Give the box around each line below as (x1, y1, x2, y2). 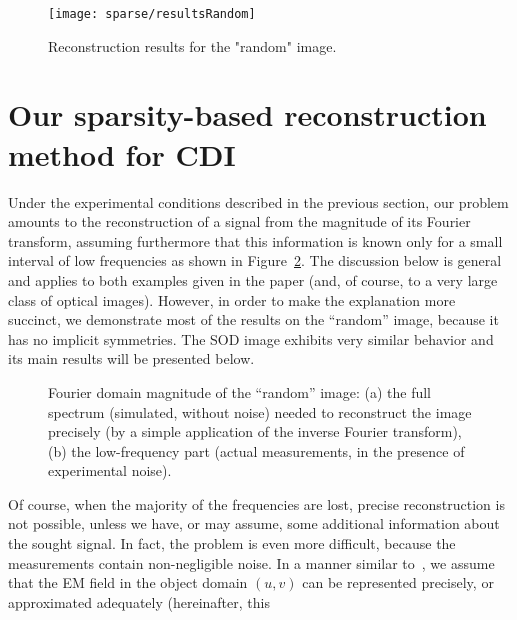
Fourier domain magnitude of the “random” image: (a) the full (48, 381, 432, 402)
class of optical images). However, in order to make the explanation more (8, 289, 456, 310)
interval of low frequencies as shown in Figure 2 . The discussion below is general (8, 250, 502, 271)
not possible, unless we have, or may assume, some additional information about (8, 513, 500, 534)
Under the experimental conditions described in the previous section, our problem (8, 191, 509, 212)
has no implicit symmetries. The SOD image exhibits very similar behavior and (8, 328, 494, 349)
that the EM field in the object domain (8, 572, 248, 593)
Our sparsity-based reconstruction (8, 94, 487, 135)
